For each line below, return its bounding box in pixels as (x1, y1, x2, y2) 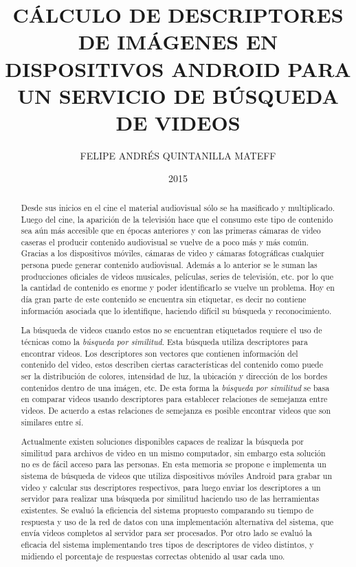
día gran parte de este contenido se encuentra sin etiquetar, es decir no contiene (21, 293, 307, 305)
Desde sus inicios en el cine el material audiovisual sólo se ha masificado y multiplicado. (21, 201, 335, 213)
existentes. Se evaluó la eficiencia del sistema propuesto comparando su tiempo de (21, 504, 313, 516)
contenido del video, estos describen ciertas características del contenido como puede (21, 359, 323, 370)
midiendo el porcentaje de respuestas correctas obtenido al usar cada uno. (21, 550, 285, 562)
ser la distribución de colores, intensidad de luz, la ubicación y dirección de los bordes (21, 370, 328, 381)
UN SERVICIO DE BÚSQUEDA (17, 81, 339, 109)
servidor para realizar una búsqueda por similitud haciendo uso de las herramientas (21, 493, 320, 504)
